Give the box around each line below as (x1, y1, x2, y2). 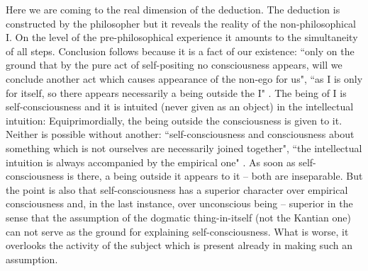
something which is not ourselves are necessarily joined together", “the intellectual (6, 140, 362, 155)
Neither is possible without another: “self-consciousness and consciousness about (6, 127, 355, 142)
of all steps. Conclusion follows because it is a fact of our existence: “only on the (6, 43, 355, 58)
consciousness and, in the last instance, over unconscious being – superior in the (6, 196, 353, 211)
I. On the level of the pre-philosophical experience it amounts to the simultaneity (6, 30, 358, 45)
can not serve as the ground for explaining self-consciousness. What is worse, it (6, 224, 349, 238)
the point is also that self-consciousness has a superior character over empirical (6, 182, 348, 197)
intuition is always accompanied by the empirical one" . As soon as (6, 154, 296, 169)
